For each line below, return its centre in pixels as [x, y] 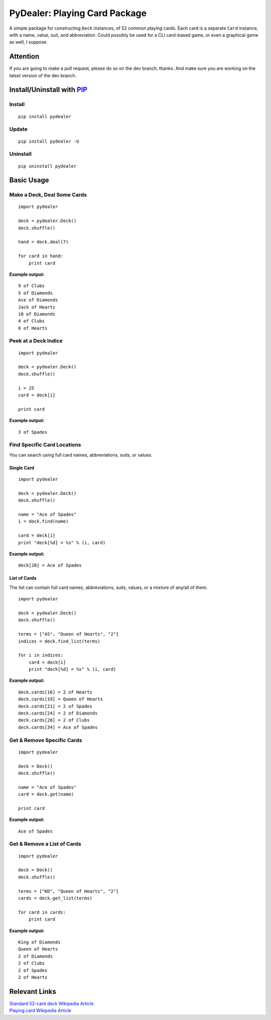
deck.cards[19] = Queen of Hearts [60, 699]
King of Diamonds [39, 942]
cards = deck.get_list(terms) [55, 898]
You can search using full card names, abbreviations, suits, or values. [81, 455]
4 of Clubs [32, 321]
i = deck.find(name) [43, 522]
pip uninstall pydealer [47, 166]
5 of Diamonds [35, 293]
